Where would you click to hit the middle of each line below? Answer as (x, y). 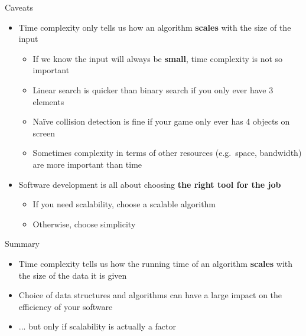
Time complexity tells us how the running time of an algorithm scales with (156, 263)
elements (48, 101)
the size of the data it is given (73, 275)
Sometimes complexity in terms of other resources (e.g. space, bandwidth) (167, 153)
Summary (22, 244)
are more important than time (87, 164)
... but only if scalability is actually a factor (97, 326)
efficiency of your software (66, 306)
